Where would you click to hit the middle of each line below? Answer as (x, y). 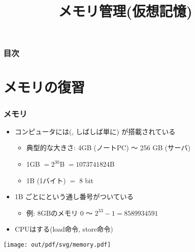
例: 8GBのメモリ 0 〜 (60, 213)
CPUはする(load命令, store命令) (64, 229)
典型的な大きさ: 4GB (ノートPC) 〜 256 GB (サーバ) (108, 148)
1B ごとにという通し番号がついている (74, 197)
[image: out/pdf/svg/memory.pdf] (57, 245)
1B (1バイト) (46, 180)
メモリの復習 (44, 87)
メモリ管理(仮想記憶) (125, 11)
